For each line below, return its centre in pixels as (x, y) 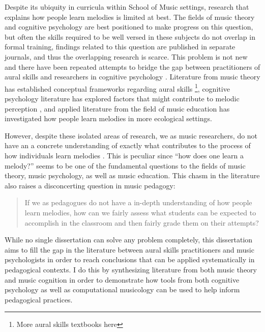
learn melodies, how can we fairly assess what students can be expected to (140, 212)
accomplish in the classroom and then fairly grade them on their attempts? (142, 222)
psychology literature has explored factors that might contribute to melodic (122, 98)
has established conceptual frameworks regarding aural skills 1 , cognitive (117, 88)
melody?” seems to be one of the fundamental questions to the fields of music (125, 165)
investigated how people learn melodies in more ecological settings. (108, 118)
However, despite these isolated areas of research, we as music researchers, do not (131, 135)
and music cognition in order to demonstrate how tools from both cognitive (122, 279)
